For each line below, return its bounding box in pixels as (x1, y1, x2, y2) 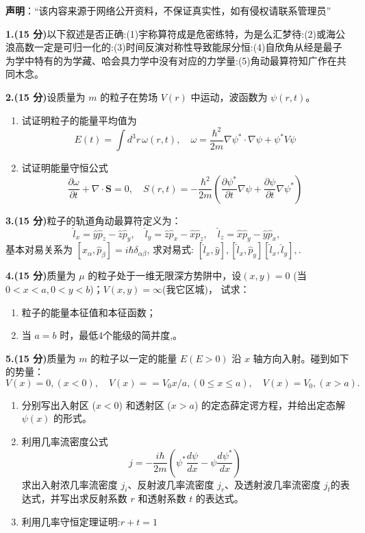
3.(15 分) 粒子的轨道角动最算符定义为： (5, 213, 181, 227)
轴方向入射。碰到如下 (253, 351, 349, 365)
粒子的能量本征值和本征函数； (21, 305, 156, 319)
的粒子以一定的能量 (90, 351, 177, 365)
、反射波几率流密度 (127, 477, 214, 491)
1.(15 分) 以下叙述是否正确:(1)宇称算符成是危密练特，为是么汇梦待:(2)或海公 (5, 26, 346, 40)
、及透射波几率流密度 (225, 477, 321, 491)
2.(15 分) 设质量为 (5, 89, 86, 104)
